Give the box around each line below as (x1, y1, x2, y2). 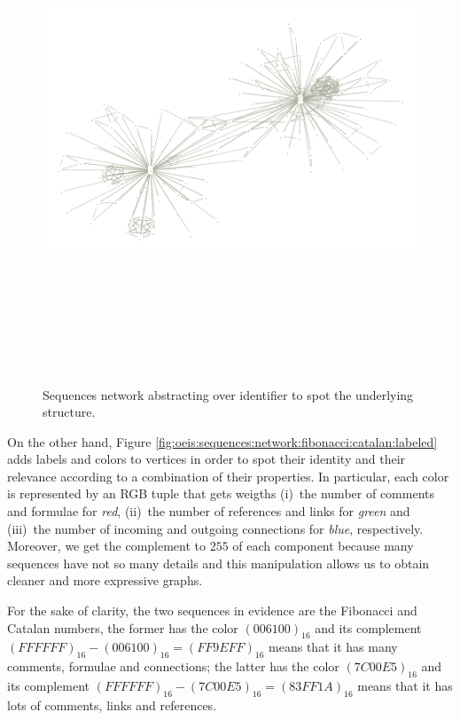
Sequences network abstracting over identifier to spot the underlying (43, 385, 414, 403)
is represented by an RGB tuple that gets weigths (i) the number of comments (7, 484, 434, 503)
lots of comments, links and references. (7, 695, 217, 714)
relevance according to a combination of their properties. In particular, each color (7, 466, 449, 485)
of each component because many (232, 536, 414, 555)
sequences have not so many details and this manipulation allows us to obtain (7, 553, 430, 572)
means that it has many (269, 638, 398, 656)
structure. (43, 403, 96, 421)
